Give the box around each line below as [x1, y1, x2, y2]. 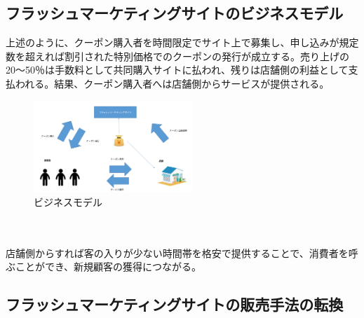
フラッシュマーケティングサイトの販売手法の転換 [6, 293, 344, 315]
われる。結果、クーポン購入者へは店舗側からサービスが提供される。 [15, 76, 330, 90]
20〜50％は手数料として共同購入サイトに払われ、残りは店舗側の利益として [6, 62, 349, 77]
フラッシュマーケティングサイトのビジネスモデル [6, 2, 344, 24]
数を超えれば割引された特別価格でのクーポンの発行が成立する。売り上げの [6, 48, 349, 63]
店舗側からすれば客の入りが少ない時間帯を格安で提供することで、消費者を [6, 245, 349, 260]
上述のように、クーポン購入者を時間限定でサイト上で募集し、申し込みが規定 [6, 35, 359, 50]
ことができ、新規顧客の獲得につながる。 [15, 259, 202, 274]
